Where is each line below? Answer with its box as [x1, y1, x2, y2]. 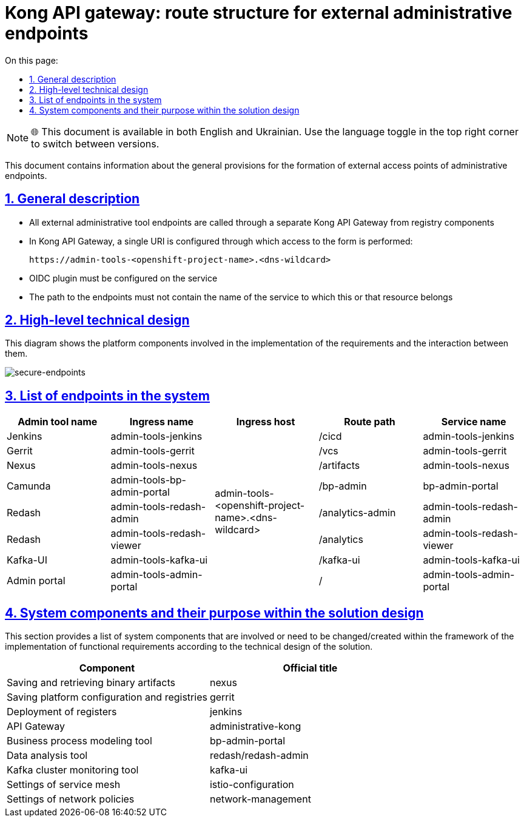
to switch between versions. [31, 137, 160, 150]
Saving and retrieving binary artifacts [7, 676, 175, 689]
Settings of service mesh [7, 778, 121, 791]
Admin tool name [18, 416, 98, 428]
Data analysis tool [7, 749, 88, 762]
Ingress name [129, 416, 194, 428]
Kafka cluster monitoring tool [7, 764, 139, 777]
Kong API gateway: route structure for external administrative [5, 2, 512, 23]
